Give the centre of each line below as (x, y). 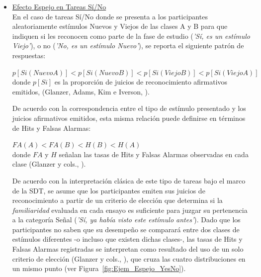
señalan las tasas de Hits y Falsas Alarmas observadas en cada (154, 154)
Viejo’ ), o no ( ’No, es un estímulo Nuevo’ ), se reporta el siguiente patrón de (128, 46)
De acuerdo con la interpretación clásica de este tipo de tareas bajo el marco (129, 180)
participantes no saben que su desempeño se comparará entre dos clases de (126, 229)
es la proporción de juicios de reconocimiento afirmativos (141, 82)
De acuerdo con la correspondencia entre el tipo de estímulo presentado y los (129, 108)
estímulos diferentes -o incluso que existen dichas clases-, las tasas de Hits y (127, 239)
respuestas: (29, 55)
